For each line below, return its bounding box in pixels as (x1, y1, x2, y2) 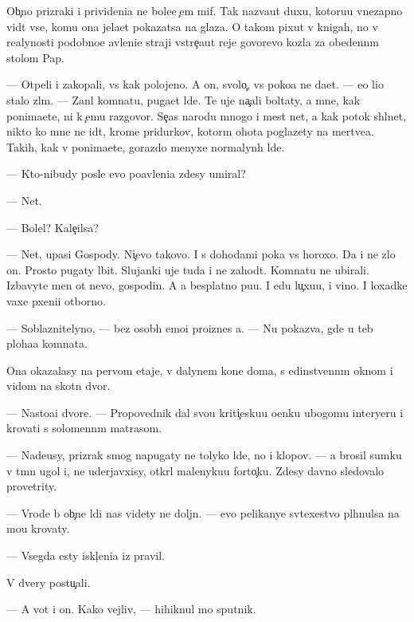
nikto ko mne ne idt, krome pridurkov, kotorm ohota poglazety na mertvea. (6, 123, 374, 140)
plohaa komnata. (6, 335, 88, 352)
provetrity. (6, 478, 57, 494)
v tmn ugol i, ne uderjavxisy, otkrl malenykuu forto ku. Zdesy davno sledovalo (6, 462, 385, 478)
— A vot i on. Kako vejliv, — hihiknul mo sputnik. (6, 600, 256, 617)
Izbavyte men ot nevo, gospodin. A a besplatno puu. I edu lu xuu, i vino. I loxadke (6, 277, 408, 293)
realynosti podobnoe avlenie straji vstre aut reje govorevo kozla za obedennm (6, 33, 379, 50)
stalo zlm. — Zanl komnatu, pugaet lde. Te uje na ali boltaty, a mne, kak (6, 91, 361, 108)
